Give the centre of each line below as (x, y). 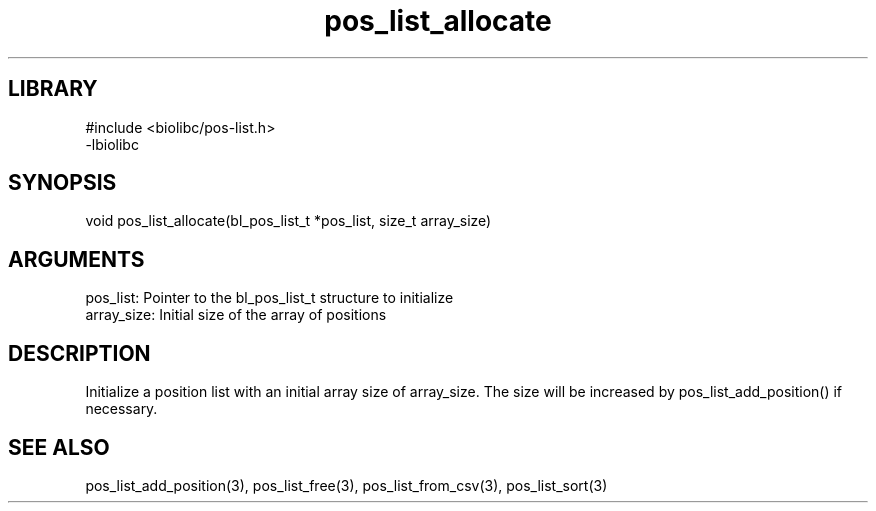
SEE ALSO (59, 447)
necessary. (121, 409)
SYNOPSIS (62, 183)
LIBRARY (53, 89)
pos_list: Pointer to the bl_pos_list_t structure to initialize (269, 298)
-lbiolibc (112, 144)
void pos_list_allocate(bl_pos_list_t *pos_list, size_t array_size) (288, 221)
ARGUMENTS (76, 259)
